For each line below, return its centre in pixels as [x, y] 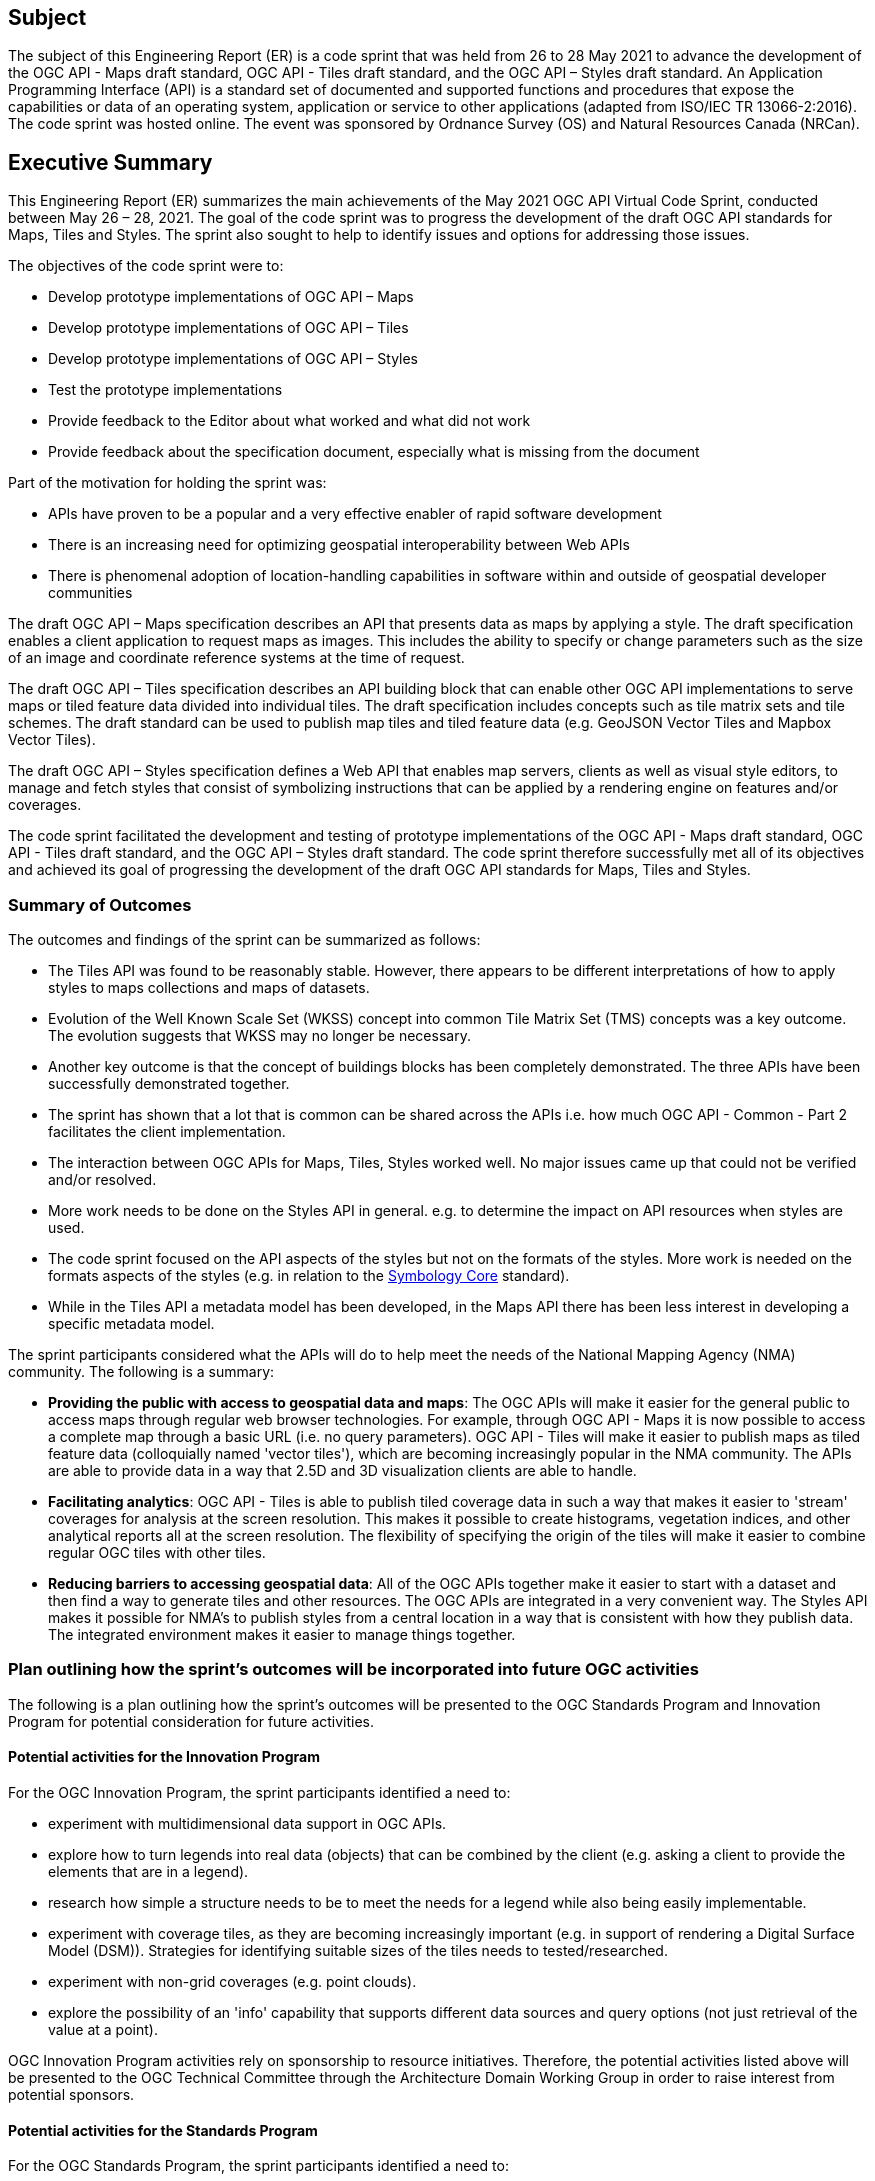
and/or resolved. [102, 1180]
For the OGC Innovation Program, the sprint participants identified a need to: [259, 1792]
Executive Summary [110, 162]
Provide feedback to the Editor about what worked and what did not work [289, 421]
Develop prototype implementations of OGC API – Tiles [228, 328]
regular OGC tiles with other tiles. [157, 1553]
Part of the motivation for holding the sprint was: [167, 483]
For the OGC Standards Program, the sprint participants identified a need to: [258, 2166]
